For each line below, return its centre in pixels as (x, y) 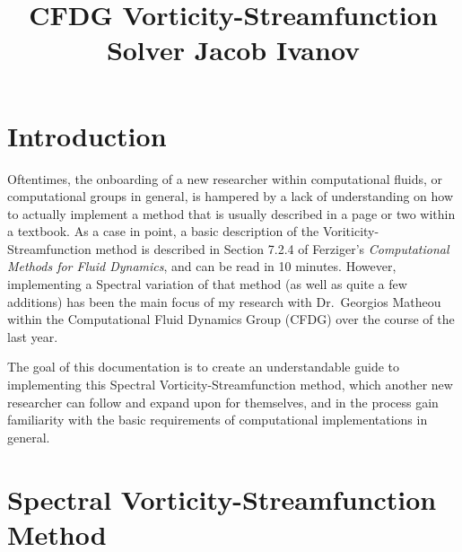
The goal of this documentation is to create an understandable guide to (204, 367)
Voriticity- (351, 231)
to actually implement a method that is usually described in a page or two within (231, 213)
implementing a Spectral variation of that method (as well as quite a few (207, 284)
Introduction (87, 135)
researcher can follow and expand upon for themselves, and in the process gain (223, 402)
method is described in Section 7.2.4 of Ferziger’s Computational (272, 248)
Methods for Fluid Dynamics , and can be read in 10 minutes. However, (202, 266)
